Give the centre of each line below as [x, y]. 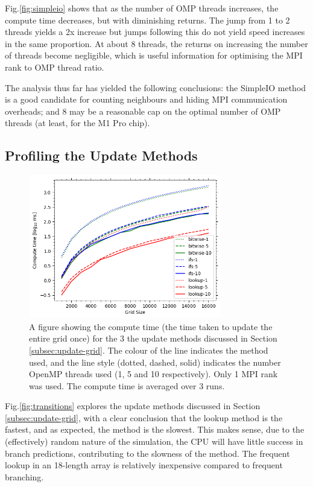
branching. [24, 476]
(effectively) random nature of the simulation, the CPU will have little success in [154, 441]
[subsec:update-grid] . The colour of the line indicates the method [149, 350]
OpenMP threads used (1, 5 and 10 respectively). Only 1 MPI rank [153, 374]
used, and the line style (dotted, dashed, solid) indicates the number [155, 362]
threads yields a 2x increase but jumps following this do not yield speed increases [155, 32]
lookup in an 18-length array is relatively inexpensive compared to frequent [144, 465]
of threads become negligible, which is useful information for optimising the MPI [154, 55]
